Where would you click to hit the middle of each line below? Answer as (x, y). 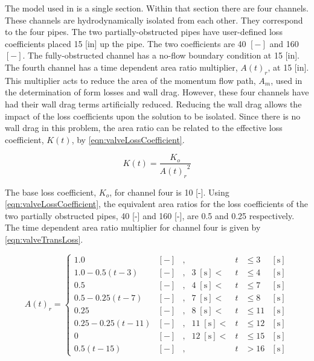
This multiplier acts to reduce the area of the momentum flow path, (130, 80)
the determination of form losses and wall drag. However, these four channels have (157, 92)
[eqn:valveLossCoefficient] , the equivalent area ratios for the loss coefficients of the (156, 204)
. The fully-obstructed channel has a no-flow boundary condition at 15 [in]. (161, 55)
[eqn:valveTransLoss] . (44, 239)
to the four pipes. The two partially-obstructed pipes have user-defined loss (144, 32)
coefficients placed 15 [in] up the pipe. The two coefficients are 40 (126, 43)
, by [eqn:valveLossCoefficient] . (128, 139)
